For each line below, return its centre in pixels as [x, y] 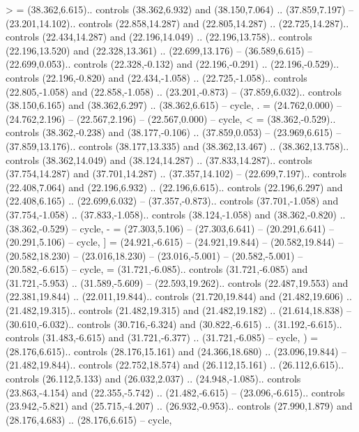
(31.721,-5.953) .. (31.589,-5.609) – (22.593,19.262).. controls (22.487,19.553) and [177, 282]
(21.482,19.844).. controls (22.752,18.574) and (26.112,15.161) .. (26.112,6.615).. [175, 365]
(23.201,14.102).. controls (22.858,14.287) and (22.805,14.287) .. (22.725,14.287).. [177, 23]
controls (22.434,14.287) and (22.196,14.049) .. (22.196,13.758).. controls [159, 37]
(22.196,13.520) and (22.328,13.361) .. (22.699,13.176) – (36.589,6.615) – [159, 50]
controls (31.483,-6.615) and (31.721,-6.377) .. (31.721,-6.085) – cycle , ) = [162, 337]
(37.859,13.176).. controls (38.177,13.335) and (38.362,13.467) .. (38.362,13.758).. [177, 146]
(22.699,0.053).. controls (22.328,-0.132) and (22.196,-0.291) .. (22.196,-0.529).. [173, 64]
